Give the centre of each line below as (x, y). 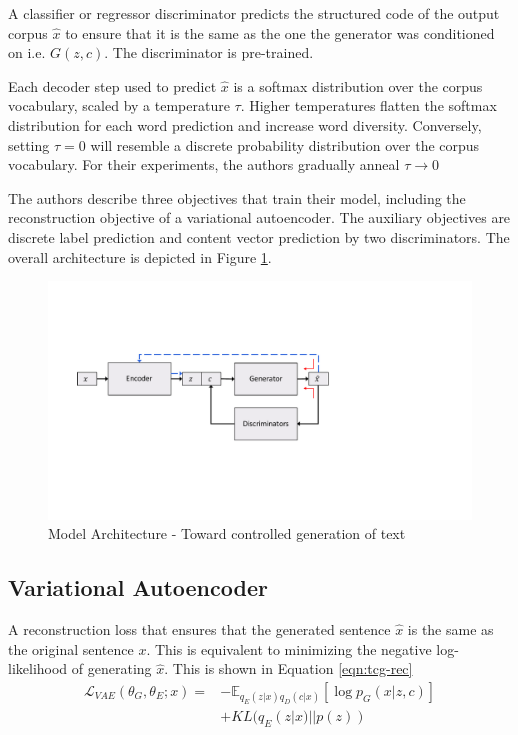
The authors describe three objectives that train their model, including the (237, 197)
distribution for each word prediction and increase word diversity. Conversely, (245, 124)
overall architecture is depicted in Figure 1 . (140, 256)
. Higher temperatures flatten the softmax (368, 105)
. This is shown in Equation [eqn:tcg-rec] (288, 668)
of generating (111, 668)
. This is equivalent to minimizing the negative (289, 648)
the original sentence (71, 648)
